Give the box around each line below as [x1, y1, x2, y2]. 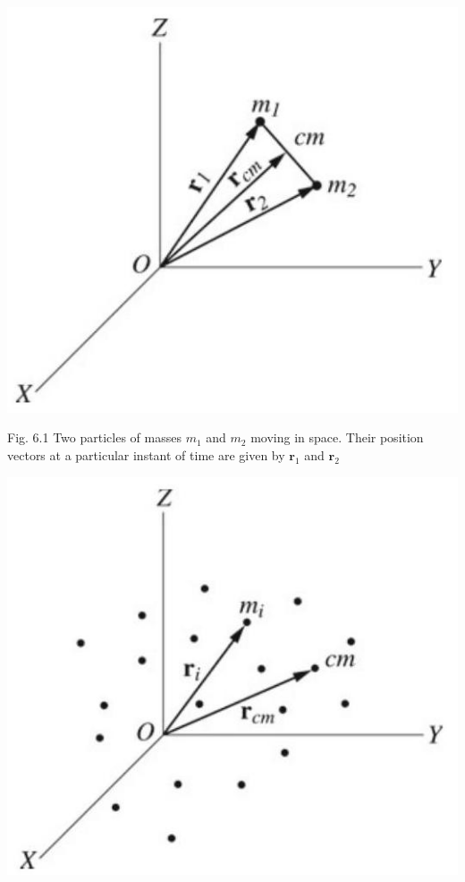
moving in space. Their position [250, 428, 424, 447]
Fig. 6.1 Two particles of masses [7, 428, 182, 447]
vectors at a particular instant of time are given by [7, 445, 285, 464]
